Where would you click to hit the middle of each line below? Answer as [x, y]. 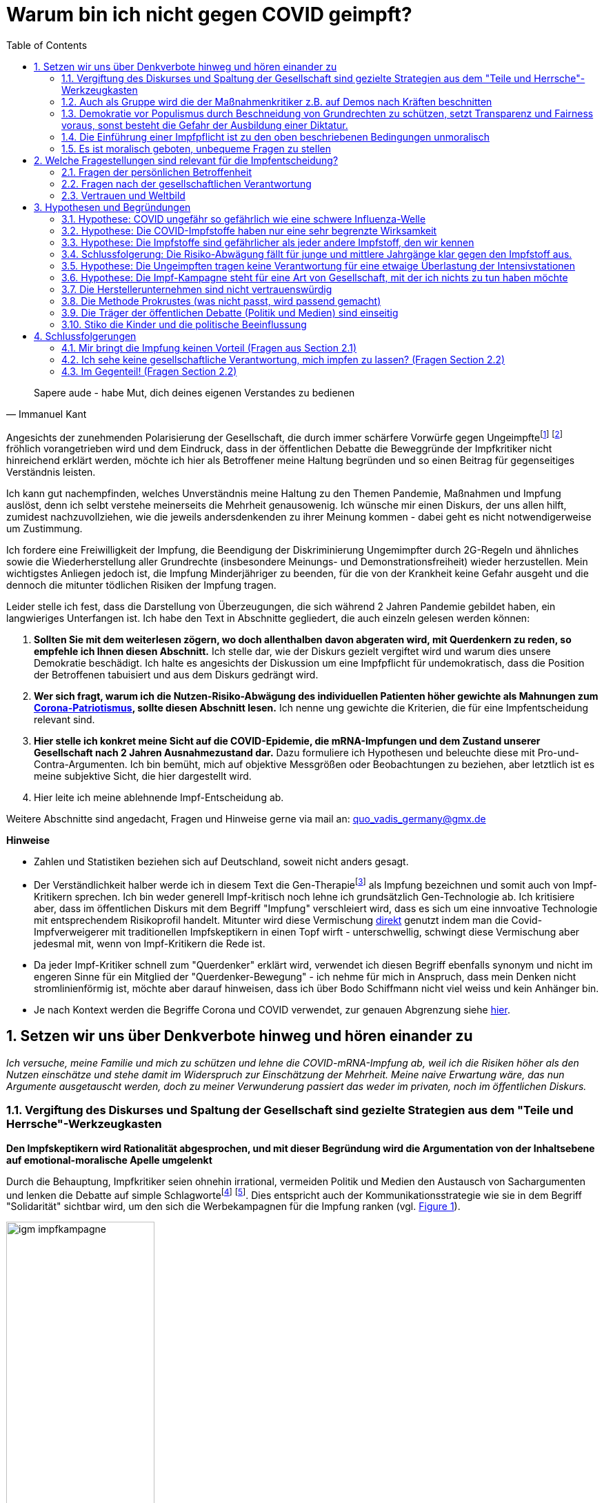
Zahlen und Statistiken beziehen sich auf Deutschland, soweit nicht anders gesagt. [221, 862]
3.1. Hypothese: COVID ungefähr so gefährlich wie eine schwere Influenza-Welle [244, 219]
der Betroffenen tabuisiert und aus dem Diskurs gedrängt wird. [176, 675]
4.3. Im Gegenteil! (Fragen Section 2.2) [149, 371]
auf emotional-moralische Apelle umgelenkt [109, 1160]
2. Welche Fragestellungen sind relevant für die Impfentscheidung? [186, 160]
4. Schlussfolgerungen [85, 336]
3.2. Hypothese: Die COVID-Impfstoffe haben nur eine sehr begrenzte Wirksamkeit [249, 230]
